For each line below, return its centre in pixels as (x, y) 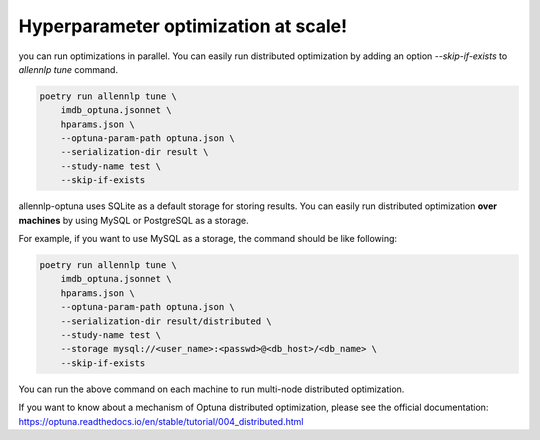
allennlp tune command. (68, 69)
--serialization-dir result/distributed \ (166, 321)
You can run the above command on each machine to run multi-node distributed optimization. (211, 389)
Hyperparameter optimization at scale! (183, 26)
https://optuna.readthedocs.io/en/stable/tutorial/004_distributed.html (161, 421)
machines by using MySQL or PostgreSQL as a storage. (133, 220)
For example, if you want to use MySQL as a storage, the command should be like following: (208, 239)
